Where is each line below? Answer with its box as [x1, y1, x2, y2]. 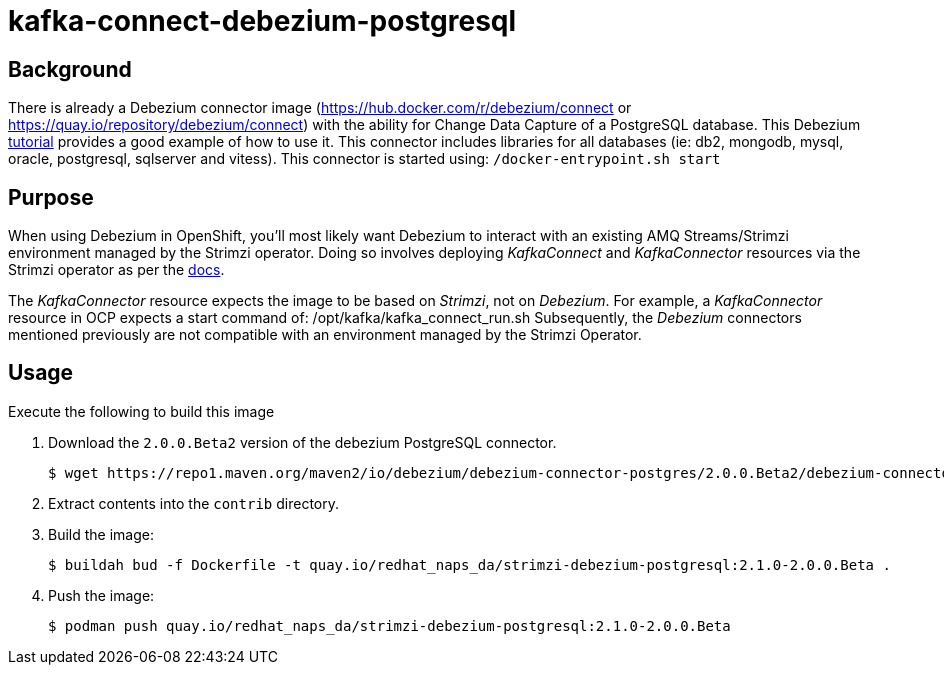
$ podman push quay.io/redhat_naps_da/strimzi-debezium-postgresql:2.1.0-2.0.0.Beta [48, 617, 731, 634]
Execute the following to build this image [8, 402, 275, 420]
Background [8, 56, 132, 82]
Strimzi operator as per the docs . [8, 261, 225, 279]
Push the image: [48, 586, 155, 604]
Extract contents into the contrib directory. [48, 494, 339, 512]
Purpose [8, 184, 94, 210]
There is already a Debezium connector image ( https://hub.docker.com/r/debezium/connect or [8, 99, 632, 117]
